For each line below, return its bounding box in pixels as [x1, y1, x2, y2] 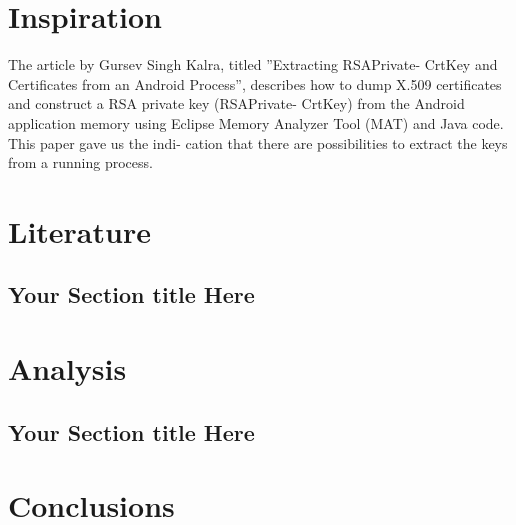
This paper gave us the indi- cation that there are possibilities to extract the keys [8, 132, 508, 153]
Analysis [8, 348, 127, 389]
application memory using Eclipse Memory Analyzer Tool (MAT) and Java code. [8, 112, 504, 133]
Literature [8, 210, 151, 251]
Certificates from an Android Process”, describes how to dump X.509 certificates [8, 73, 502, 94]
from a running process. [8, 152, 153, 173]
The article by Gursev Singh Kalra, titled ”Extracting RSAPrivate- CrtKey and [8, 54, 498, 75]
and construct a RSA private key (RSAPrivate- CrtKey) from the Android [8, 93, 465, 114]
